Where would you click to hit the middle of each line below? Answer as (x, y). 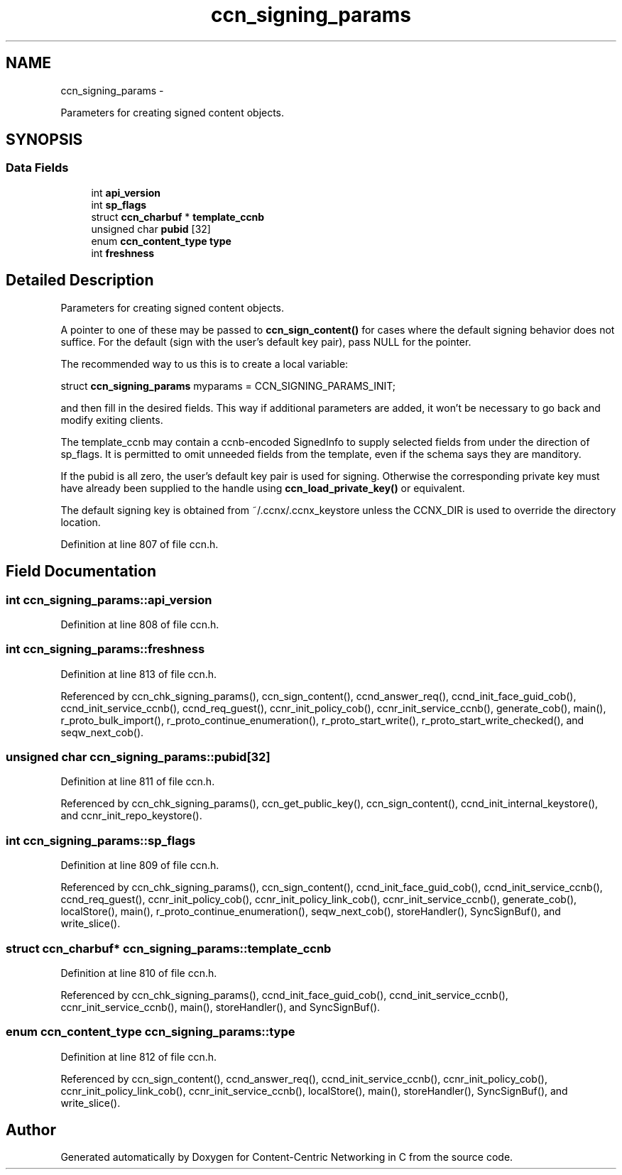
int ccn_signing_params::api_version (109, 600)
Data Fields (37, 168)
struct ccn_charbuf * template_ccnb (178, 217)
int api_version (126, 192)
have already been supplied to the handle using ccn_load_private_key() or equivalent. (263, 488)
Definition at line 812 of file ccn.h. (139, 1056)
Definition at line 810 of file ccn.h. (139, 973)
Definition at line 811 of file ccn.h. (138, 782)
